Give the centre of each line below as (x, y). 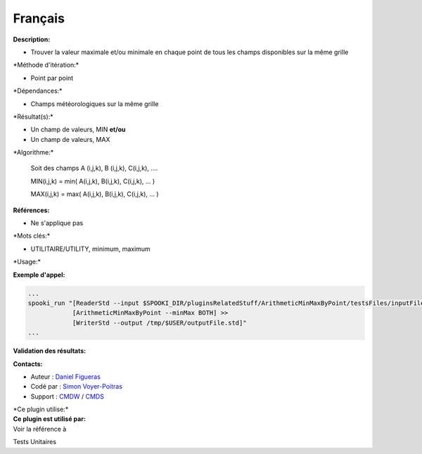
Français (39, 18)
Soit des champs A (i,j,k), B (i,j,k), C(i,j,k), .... (94, 168)
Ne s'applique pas (57, 223)
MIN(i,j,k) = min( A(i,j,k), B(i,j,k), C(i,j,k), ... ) (93, 181)
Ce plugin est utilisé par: (49, 419)
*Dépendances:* (38, 91)
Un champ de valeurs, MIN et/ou (78, 129)
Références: (31, 210)
